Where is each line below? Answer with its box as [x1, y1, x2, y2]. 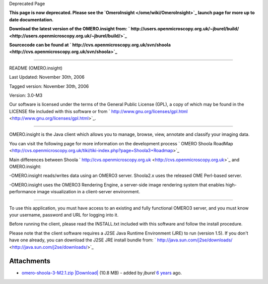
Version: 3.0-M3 [9, 92, 43, 98]
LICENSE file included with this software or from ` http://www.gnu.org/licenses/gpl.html [9, 108, 188, 114]
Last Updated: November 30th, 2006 [9, 74, 85, 80]
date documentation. [9, 16, 54, 22]
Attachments [9, 257, 51, 265]
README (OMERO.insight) [9, 65, 63, 71]
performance [9, 189, 36, 195]
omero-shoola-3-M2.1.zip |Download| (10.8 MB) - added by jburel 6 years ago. [21, 270, 182, 276]
